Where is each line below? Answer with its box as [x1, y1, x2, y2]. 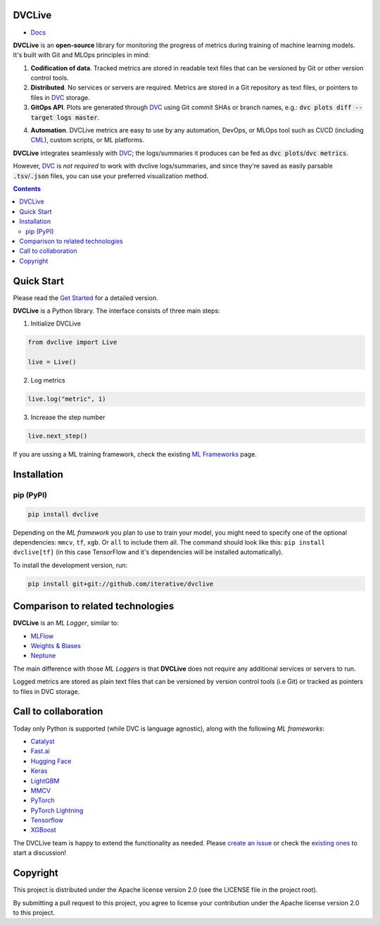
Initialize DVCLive [30, 319, 81, 328]
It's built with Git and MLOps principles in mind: [13, 51, 151, 59]
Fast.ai [30, 747, 51, 755]
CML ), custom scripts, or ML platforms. [30, 136, 144, 144]
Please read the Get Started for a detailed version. [13, 293, 158, 302]
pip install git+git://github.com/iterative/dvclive [27, 580, 214, 588]
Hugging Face [30, 757, 72, 765]
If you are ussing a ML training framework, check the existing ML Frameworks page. [13, 450, 257, 459]
